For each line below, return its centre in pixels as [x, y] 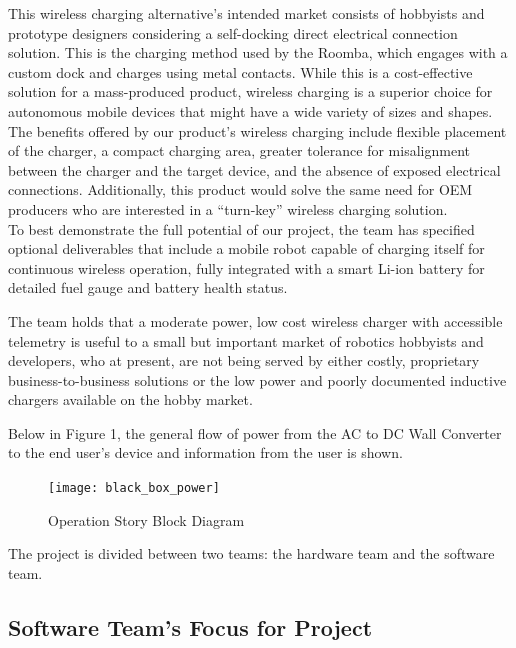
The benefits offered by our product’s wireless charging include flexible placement [257, 130]
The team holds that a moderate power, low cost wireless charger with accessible [255, 320]
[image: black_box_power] [134, 488]
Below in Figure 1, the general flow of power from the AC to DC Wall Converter [255, 432]
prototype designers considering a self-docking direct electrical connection [233, 32]
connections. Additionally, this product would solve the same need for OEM [240, 189]
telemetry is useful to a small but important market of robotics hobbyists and [246, 340]
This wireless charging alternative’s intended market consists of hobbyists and [246, 13]
